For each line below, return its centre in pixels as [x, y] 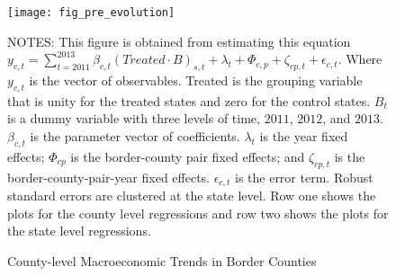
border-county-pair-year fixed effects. [109, 177]
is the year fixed [304, 136]
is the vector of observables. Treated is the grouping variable [196, 80]
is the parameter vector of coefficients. [135, 136]
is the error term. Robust [304, 177]
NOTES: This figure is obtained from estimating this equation [179, 41]
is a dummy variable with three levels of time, [134, 118]
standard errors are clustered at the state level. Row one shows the [192, 196]
